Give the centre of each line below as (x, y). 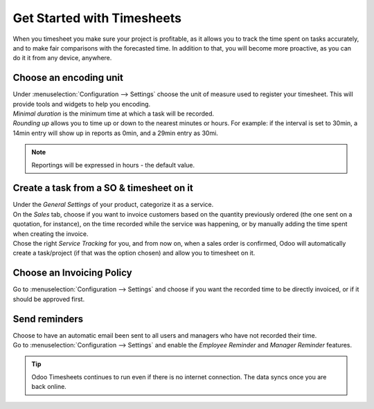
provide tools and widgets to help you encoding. (82, 104)
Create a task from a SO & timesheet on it (103, 188)
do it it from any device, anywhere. (62, 58)
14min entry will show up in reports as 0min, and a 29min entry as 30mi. (115, 133)
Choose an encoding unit (68, 78)
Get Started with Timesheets (97, 18)
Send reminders (48, 319)
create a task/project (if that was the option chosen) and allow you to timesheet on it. (134, 253)
